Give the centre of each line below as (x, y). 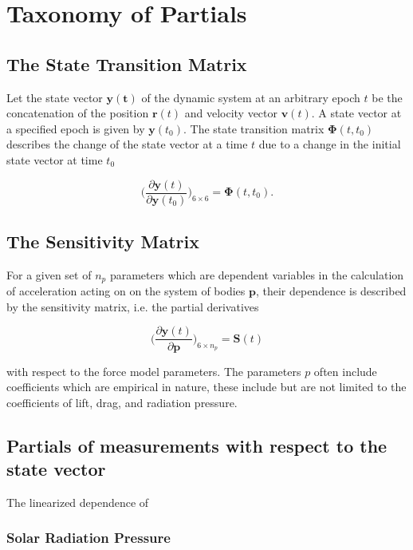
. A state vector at (356, 113)
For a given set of (49, 274)
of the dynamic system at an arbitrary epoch (251, 97)
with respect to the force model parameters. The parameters (154, 371)
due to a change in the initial (330, 144)
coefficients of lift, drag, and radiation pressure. (122, 402)
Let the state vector (55, 97)
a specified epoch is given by (76, 128)
